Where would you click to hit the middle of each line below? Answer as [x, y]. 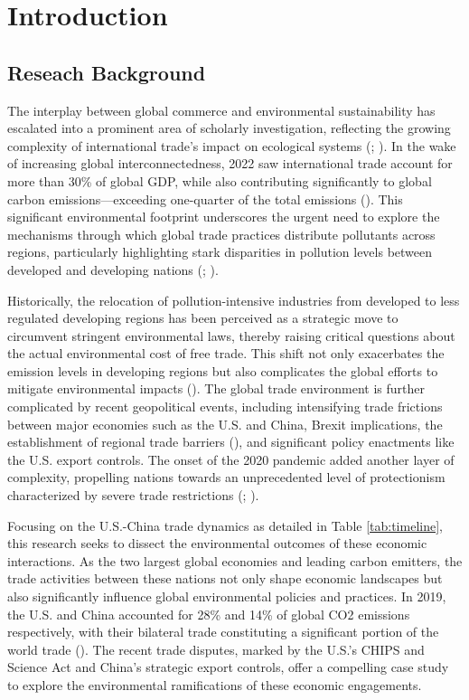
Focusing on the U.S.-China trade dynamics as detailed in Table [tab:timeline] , [225, 525]
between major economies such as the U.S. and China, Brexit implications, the [225, 424]
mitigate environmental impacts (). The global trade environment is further [216, 388]
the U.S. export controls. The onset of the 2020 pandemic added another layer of [231, 459]
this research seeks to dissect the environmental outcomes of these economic [217, 543]
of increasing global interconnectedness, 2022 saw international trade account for [230, 163]
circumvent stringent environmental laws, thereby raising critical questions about [231, 335]
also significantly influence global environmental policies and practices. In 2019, [227, 596]
